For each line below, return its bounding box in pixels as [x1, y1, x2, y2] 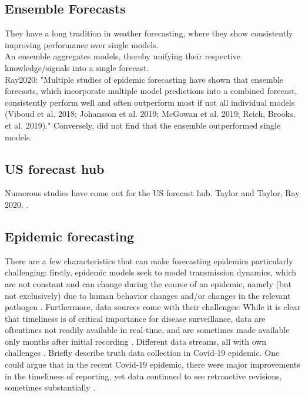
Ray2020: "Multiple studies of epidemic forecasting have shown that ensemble [5, 73, 284, 85]
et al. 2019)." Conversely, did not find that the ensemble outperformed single [5, 119, 281, 131]
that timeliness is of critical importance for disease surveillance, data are [5, 312, 266, 324]
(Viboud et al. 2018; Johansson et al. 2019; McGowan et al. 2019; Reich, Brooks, [5, 107, 296, 120]
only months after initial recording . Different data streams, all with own [5, 335, 267, 347]
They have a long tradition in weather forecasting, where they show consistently [5, 27, 293, 39]
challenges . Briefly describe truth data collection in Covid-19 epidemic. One [5, 346, 280, 359]
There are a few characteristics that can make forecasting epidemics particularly [5, 254, 293, 267]
